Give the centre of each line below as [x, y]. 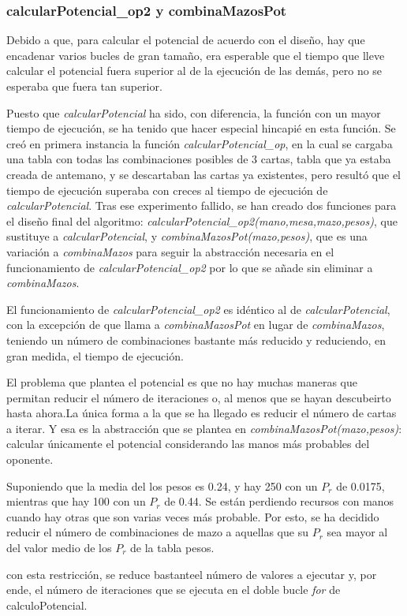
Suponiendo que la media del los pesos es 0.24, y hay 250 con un [162, 485]
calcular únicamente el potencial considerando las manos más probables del [188, 444]
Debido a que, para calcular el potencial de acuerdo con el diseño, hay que [186, 40]
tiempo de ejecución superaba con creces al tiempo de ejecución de [167, 190]
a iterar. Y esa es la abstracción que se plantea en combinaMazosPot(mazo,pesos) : [204, 428]
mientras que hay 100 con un [76, 501]
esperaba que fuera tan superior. [84, 86]
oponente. [30, 459]
